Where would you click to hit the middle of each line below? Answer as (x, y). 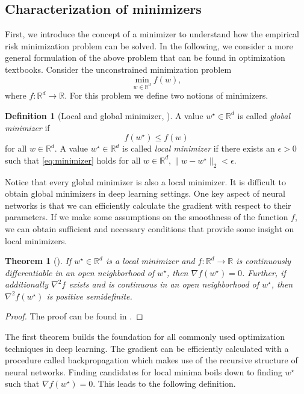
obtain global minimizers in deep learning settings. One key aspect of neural (145, 193)
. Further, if (264, 272)
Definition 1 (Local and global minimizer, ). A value (104, 115)
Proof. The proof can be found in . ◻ (74, 316)
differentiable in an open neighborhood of (80, 272)
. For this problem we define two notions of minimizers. (166, 95)
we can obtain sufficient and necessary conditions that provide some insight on (150, 228)
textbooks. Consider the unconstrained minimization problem (118, 69)
